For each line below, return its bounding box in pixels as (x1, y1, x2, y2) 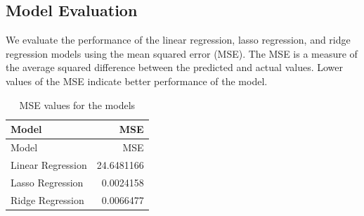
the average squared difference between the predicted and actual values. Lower (6, 60, 343, 75)
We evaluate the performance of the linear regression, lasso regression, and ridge (6, 32, 351, 47)
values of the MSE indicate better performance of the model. (6, 73, 268, 88)
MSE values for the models (19, 97, 136, 112)
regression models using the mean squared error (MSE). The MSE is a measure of (6, 46, 358, 61)
